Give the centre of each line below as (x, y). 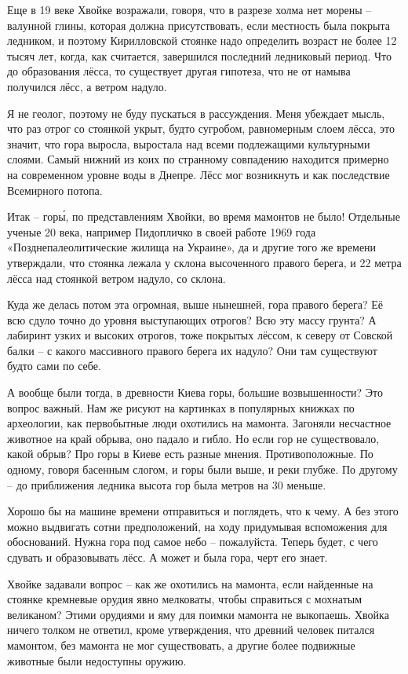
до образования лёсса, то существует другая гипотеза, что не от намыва (179, 71)
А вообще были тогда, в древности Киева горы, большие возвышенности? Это (195, 392)
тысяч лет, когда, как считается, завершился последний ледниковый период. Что (200, 55)
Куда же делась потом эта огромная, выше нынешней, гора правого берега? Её (195, 304)
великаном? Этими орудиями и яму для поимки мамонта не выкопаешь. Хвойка (198, 614)
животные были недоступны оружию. (97, 660)
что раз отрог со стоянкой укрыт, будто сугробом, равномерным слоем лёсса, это (201, 128)
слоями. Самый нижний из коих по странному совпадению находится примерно (198, 159)
